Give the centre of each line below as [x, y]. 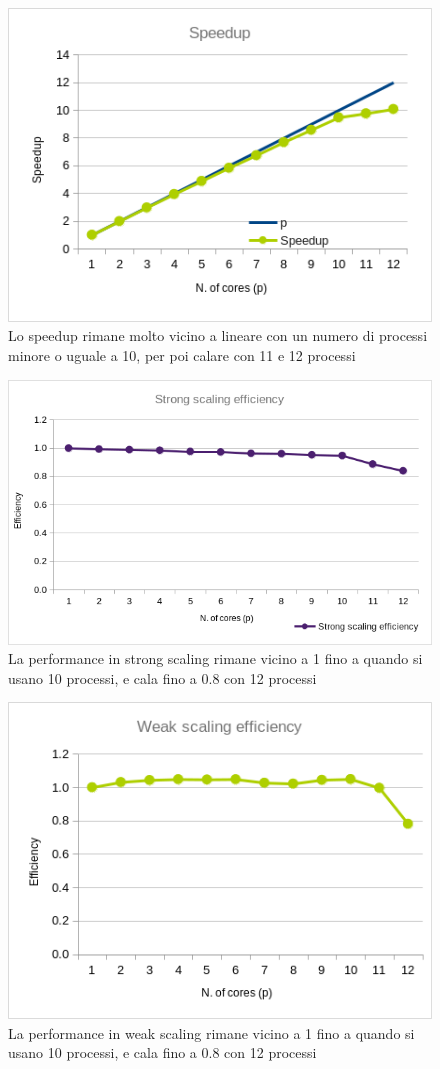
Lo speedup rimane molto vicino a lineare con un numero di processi [218, 335]
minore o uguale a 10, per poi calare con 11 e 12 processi [182, 354]
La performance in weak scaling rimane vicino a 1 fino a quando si [211, 1032]
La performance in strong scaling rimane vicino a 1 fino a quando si [215, 658]
